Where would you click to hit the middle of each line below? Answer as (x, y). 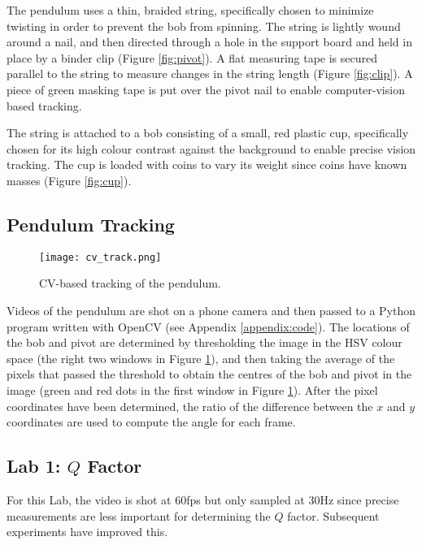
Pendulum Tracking (91, 224)
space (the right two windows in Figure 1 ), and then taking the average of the (201, 358)
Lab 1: (34, 466)
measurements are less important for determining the (139, 515)
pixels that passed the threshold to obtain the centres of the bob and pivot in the (209, 374)
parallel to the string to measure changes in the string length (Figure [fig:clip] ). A (210, 74)
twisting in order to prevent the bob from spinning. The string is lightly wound (204, 26)
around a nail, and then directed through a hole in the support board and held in (209, 42)
